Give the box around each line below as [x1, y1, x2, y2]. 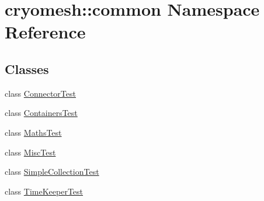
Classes [5, 59, 49, 77]
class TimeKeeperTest [5, 185, 84, 197]
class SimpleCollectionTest [5, 165, 99, 178]
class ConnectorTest [5, 87, 76, 99]
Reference [5, 20, 86, 44]
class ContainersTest [5, 107, 78, 119]
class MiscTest [5, 146, 56, 158]
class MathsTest [5, 126, 62, 138]
